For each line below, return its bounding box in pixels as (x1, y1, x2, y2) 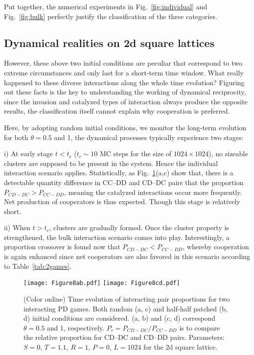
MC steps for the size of (99, 148, 172, 159)
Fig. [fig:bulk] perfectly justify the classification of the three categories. (4, 11, 217, 21)
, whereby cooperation (183, 241, 249, 252)
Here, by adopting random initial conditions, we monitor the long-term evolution (4, 122, 246, 132)
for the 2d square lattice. (143, 341, 218, 352)
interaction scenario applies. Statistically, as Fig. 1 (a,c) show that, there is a (4, 167, 233, 178)
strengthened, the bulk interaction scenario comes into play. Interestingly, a (4, 232, 230, 242)
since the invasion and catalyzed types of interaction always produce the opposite (4, 96, 248, 106)
